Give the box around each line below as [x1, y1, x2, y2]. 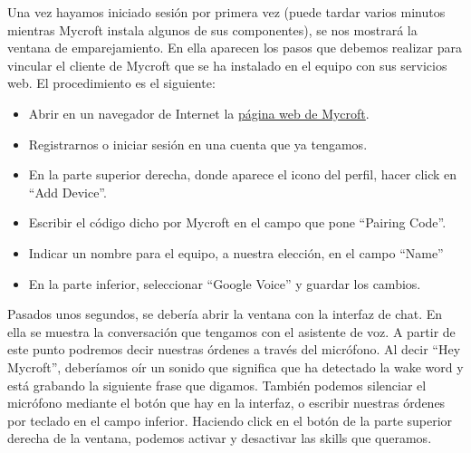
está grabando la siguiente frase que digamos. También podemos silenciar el [7, 375, 427, 394]
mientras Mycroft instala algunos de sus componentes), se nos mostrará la [7, 20, 418, 39]
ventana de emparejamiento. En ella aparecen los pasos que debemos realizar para [7, 38, 462, 57]
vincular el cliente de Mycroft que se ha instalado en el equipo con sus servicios [7, 55, 447, 74]
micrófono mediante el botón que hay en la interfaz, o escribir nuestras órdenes [7, 393, 446, 412]
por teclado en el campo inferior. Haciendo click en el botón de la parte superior [7, 410, 453, 429]
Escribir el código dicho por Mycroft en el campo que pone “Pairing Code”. [28, 213, 447, 232]
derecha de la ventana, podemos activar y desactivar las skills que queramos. [7, 429, 432, 448]
